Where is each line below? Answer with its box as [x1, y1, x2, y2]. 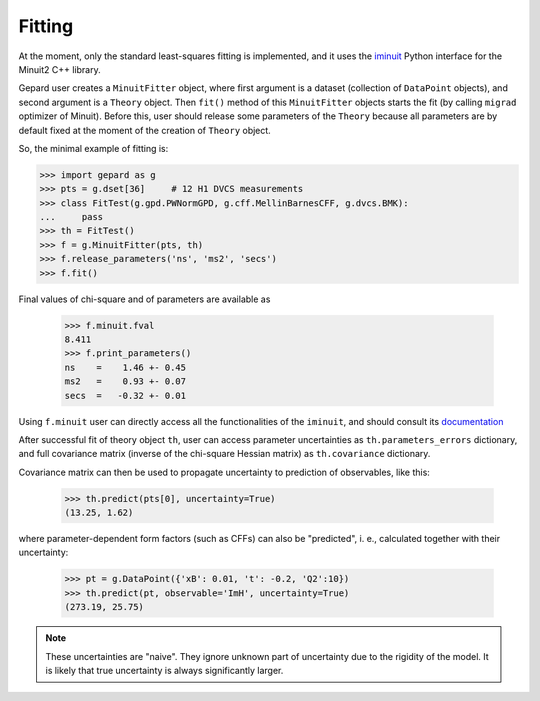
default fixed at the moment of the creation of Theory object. [18, 124, 272, 136]
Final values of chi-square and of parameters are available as [18, 293, 271, 305]
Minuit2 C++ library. [18, 63, 101, 75]
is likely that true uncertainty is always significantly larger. [45, 664, 284, 676]
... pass [39, 211, 104, 223]
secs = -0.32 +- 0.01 [64, 390, 187, 401]
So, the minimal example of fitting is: [18, 142, 169, 154]
